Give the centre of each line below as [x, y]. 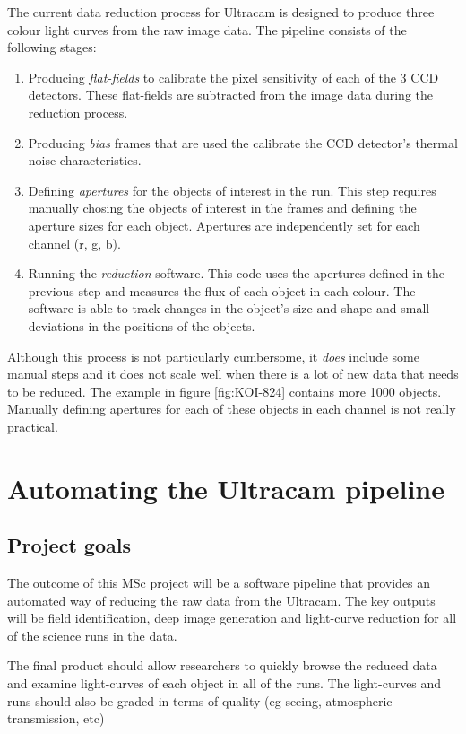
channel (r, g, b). [74, 243]
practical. [33, 426]
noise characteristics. [85, 160]
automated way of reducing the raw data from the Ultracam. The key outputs [221, 600]
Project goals [69, 545]
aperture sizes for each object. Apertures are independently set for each [224, 225]
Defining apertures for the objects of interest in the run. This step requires [232, 190]
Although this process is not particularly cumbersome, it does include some [213, 356]
